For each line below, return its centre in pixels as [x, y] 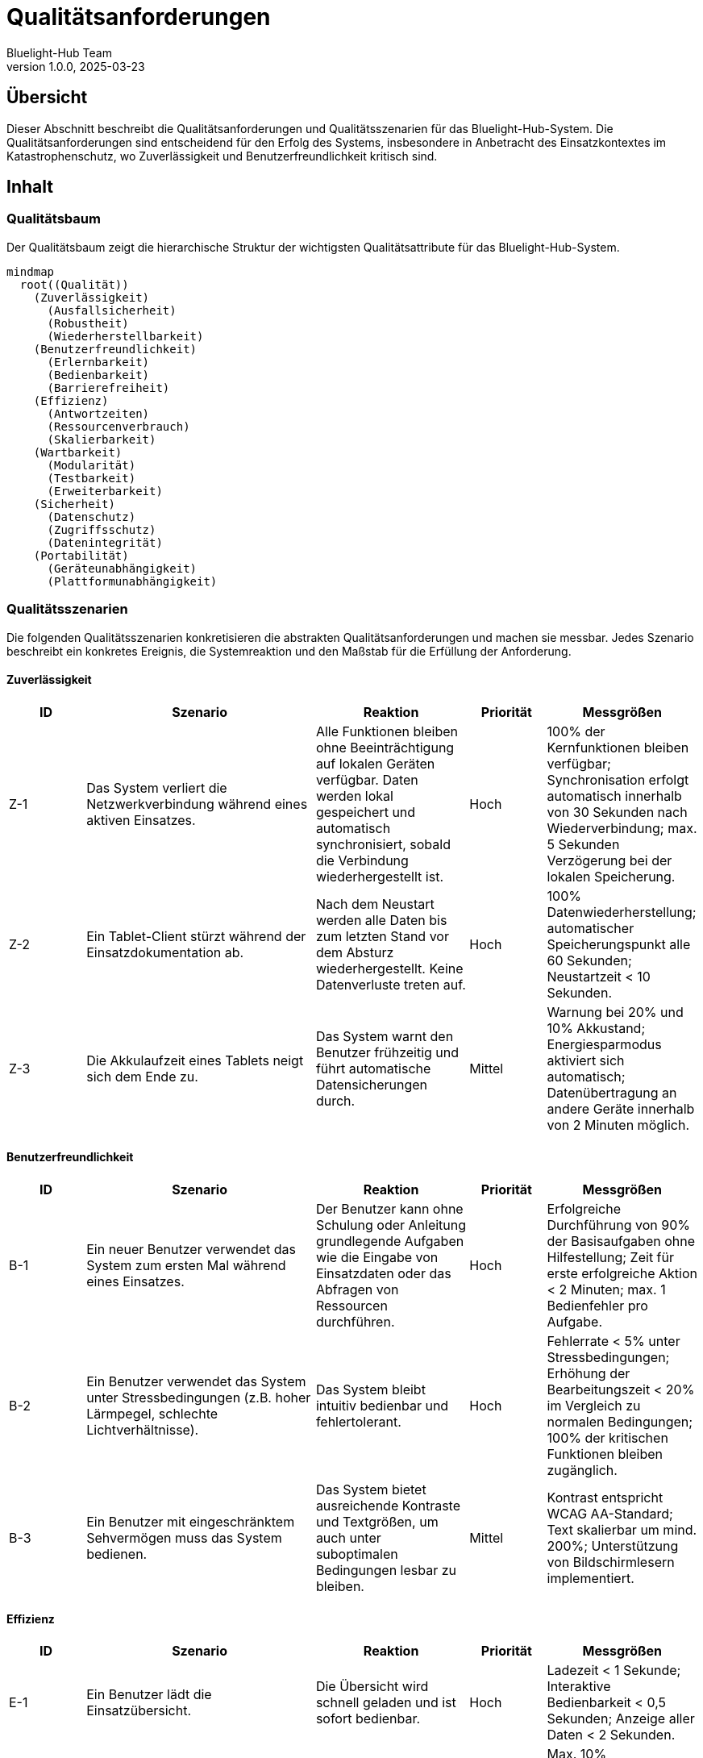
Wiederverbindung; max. [622, 828]
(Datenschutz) [92, 517]
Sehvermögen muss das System [184, 1538]
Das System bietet [371, 1489]
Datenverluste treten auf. [391, 984]
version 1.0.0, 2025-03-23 [76, 66]
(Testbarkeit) [92, 478]
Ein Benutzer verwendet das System [196, 1381]
